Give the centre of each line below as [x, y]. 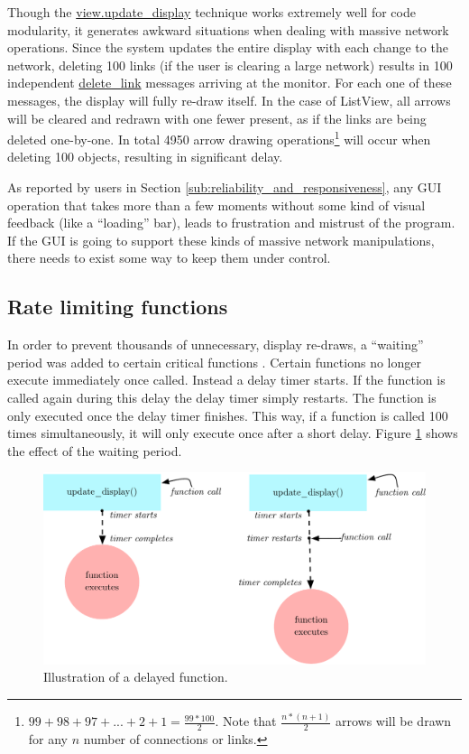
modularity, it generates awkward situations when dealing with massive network [228, 29]
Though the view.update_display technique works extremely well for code [212, 12]
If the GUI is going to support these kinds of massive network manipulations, [221, 240]
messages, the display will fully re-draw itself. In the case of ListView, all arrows [229, 100]
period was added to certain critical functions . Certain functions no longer [214, 362]
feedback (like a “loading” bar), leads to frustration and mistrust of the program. [231, 223]
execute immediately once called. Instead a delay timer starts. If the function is [226, 380]
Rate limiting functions [118, 307]
